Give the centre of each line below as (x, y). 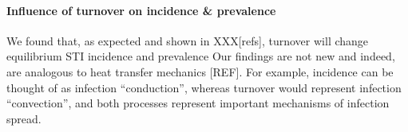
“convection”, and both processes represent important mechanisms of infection (198, 103)
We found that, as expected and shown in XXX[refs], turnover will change (188, 40)
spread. (24, 118)
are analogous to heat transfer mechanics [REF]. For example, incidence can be (200, 71)
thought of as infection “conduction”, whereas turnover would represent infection (204, 87)
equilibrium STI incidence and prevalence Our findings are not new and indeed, (201, 56)
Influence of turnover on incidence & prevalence (141, 10)
